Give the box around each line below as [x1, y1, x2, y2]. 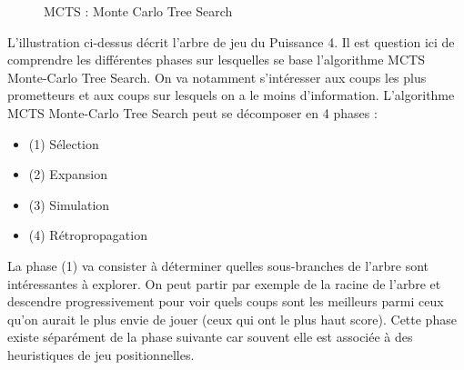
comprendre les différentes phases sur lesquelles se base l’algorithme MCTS [7, 50, 425, 69]
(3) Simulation [28, 195, 110, 214]
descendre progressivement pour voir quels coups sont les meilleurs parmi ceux [7, 292, 444, 311]
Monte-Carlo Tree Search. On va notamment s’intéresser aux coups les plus [7, 67, 427, 86]
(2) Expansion [28, 165, 108, 184]
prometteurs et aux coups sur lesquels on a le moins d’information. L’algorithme [7, 85, 455, 105]
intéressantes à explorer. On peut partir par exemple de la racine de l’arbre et [7, 274, 441, 293]
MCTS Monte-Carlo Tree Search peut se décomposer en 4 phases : [7, 103, 378, 122]
